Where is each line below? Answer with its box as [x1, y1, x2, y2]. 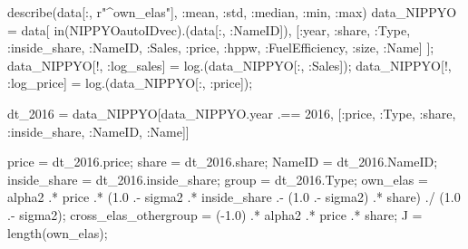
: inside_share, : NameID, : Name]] [7, 121, 190, 140]
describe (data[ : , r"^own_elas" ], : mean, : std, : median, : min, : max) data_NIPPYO [7, 3, 457, 21]
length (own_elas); [7, 223, 108, 242]
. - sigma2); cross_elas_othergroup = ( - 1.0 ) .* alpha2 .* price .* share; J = [7, 205, 423, 224]
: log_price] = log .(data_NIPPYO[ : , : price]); [7, 73, 253, 92]
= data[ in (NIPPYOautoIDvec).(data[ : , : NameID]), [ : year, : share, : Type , [7, 20, 411, 39]
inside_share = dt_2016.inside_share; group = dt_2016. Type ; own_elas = [7, 169, 428, 188]
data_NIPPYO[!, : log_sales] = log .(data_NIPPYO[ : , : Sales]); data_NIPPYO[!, [7, 55, 452, 74]
